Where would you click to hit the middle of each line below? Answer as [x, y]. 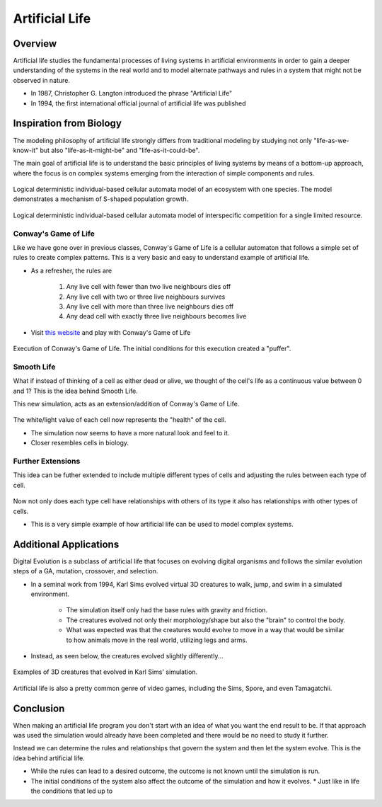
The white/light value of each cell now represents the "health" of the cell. [120, 420]
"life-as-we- [331, 140]
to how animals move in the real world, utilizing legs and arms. [157, 640]
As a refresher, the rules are [71, 270]
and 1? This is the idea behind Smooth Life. [75, 391]
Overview [35, 44]
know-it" [26, 150]
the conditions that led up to [72, 791]
